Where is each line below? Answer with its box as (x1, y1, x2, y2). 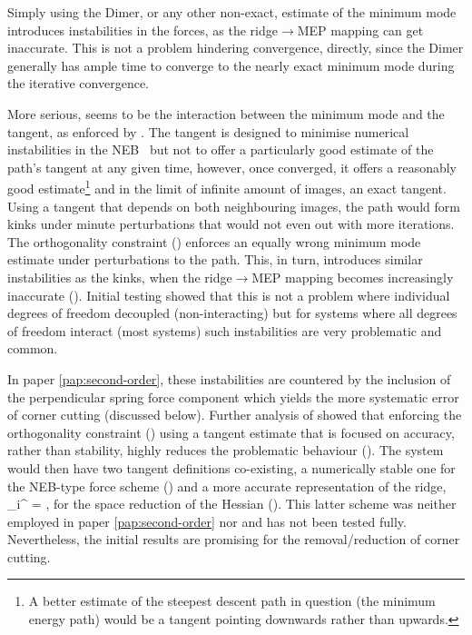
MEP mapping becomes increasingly (251, 267, 454, 286)
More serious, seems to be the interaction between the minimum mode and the (7, 104, 445, 123)
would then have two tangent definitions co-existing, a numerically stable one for (7, 458, 456, 477)
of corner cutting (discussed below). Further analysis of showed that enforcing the (7, 405, 462, 424)
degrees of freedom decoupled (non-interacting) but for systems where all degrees (7, 303, 457, 322)
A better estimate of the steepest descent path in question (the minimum (28, 591, 436, 610)
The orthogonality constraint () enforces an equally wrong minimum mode (7, 232, 421, 251)
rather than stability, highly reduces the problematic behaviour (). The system (7, 441, 444, 460)
